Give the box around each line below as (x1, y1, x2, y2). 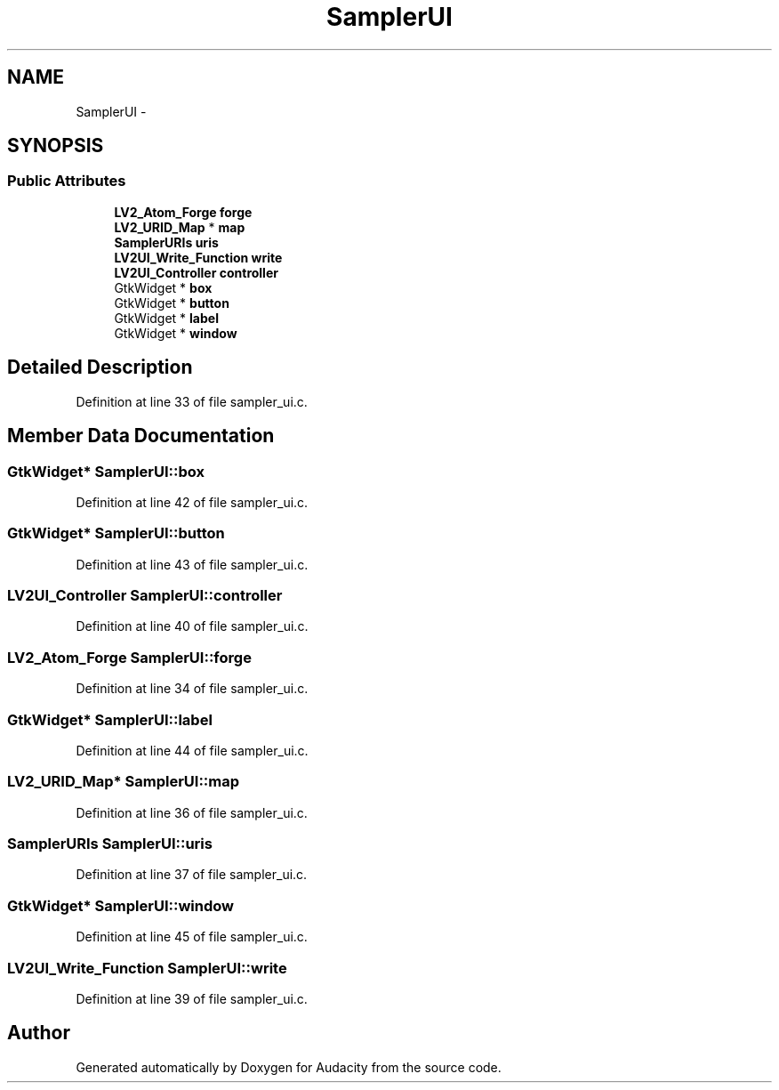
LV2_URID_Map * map (114, 219, 245, 235)
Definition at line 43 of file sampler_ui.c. (76, 556, 309, 572)
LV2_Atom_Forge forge (114, 204, 253, 220)
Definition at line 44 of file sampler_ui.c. (76, 742, 309, 758)
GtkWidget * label (114, 310, 219, 326)
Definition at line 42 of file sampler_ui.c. (76, 494, 309, 510)
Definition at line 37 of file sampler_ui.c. (76, 867, 308, 883)
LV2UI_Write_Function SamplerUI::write (7, 958, 287, 977)
